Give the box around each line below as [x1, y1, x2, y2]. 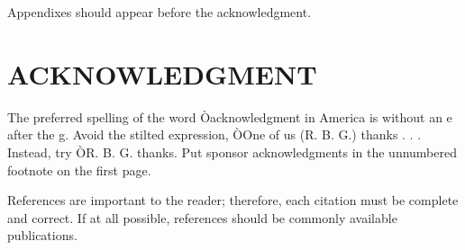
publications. [7, 226, 77, 245]
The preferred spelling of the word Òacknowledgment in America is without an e [7, 107, 452, 126]
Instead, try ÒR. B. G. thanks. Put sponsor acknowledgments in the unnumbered [7, 142, 457, 161]
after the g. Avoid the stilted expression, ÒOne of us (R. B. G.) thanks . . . [7, 125, 422, 144]
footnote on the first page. [7, 160, 151, 179]
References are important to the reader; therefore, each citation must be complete [7, 191, 459, 210]
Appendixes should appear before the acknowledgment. [7, 3, 312, 21]
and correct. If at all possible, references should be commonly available [7, 208, 397, 227]
